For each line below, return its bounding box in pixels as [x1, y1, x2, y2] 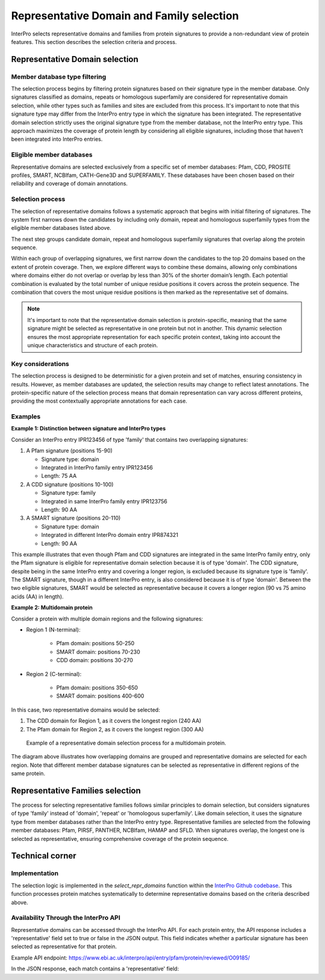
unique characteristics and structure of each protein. [27, 341, 158, 349]
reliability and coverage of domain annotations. [11, 180, 128, 187]
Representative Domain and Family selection [11, 9, 239, 22]
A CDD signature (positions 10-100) [26, 480, 114, 488]
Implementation [11, 869, 59, 878]
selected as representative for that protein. [11, 943, 117, 951]
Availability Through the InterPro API [11, 914, 120, 922]
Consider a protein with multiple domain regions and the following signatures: [11, 615, 203, 622]
